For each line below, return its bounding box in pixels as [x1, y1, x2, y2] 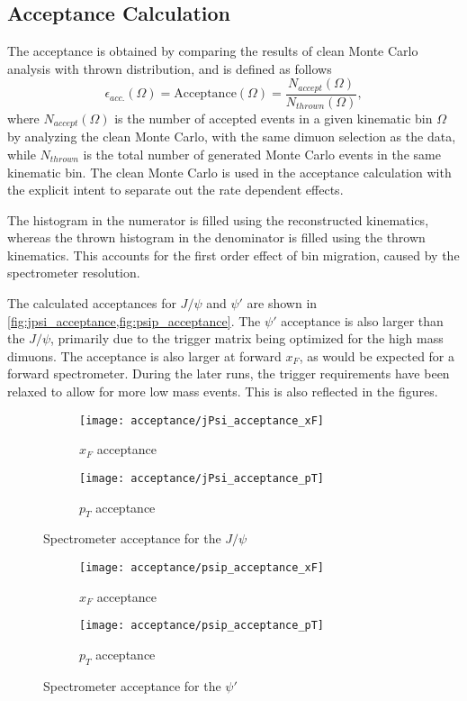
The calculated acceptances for [7, 294, 176, 313]
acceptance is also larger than [281, 311, 444, 330]
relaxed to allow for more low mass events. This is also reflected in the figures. [7, 382, 438, 401]
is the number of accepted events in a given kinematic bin [114, 108, 433, 127]
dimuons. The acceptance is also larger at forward [7, 346, 282, 365]
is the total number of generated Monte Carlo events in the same [83, 144, 441, 163]
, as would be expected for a [299, 346, 455, 365]
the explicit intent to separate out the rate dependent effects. [7, 180, 344, 199]
